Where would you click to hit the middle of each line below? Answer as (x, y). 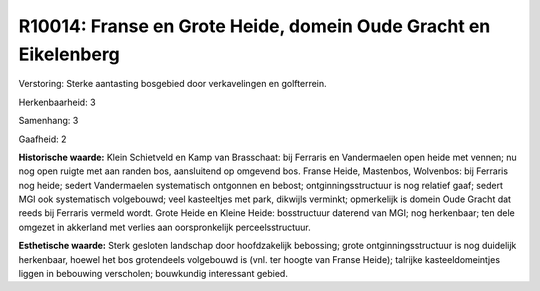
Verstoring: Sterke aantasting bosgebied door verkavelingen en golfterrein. (172, 84)
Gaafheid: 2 (42, 139)
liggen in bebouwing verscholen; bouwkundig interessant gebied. (153, 274)
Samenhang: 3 (48, 121)
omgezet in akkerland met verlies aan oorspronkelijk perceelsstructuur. (165, 227)
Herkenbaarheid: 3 (57, 102)
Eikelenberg (69, 54)
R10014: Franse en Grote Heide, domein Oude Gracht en (254, 26)
